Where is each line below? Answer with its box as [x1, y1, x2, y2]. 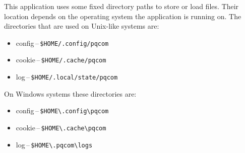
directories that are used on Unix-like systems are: [4, 21, 159, 31]
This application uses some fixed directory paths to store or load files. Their [4, 1, 239, 11]
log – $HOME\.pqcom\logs [16, 139, 93, 149]
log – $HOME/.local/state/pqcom [16, 71, 118, 82]
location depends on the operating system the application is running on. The [4, 11, 241, 21]
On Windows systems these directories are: [4, 88, 137, 99]
